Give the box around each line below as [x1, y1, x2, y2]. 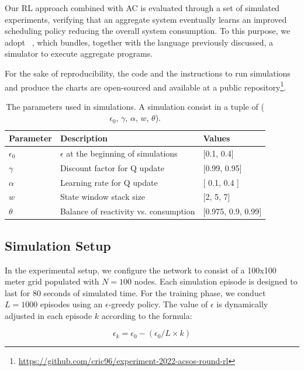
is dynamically [216, 298, 268, 310]
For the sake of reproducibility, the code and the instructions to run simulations [5, 67, 291, 79]
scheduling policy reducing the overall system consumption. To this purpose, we [5, 25, 291, 37]
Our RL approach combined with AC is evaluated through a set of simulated [5, 2, 280, 13]
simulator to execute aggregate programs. [5, 47, 153, 60]
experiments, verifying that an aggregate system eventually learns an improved [5, 13, 287, 25]
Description [60, 132, 108, 144]
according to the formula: [101, 309, 192, 321]
